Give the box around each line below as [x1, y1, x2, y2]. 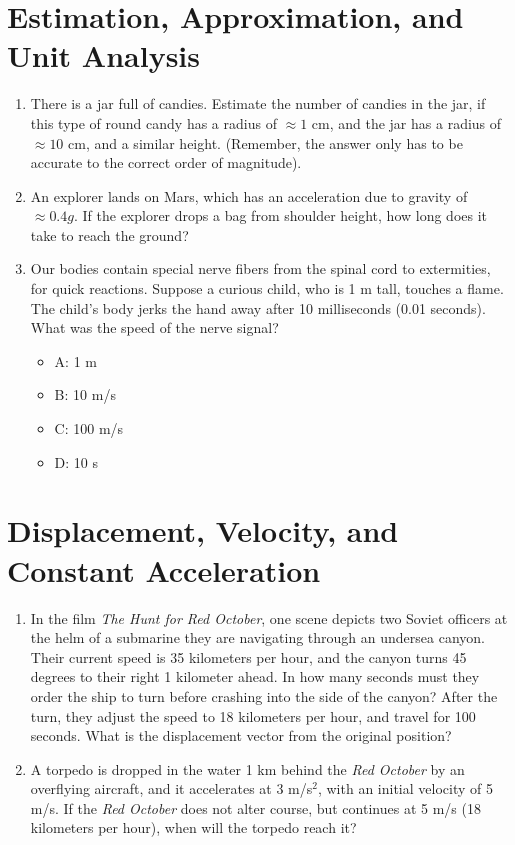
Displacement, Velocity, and [7, 510, 399, 551]
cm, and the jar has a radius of [311, 112, 502, 133]
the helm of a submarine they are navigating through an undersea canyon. [30, 627, 485, 648]
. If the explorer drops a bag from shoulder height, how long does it [73, 205, 488, 226]
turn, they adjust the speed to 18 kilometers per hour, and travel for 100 [30, 705, 476, 726]
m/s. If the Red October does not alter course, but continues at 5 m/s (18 [30, 797, 481, 818]
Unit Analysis [7, 35, 201, 76]
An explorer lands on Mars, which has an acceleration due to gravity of [30, 185, 468, 206]
